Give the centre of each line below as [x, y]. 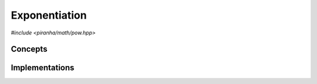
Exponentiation [49, 15]
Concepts [29, 49]
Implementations [43, 68]
